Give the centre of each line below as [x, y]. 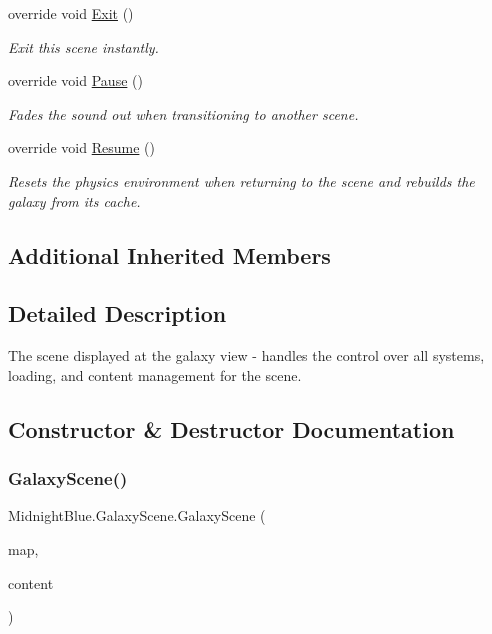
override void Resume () [81, 147]
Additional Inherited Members [169, 254]
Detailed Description [117, 313]
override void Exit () [71, 13]
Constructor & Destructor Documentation [231, 428]
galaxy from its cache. [74, 200]
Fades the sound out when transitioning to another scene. [183, 113]
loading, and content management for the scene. [155, 374]
